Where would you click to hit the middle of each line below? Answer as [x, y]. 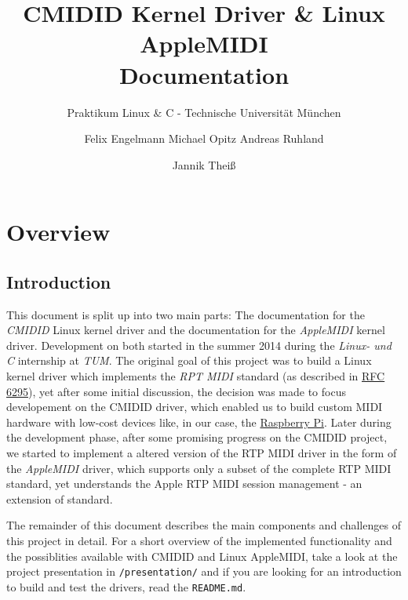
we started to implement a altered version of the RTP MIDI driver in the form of [202, 453]
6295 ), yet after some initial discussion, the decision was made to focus [176, 391]
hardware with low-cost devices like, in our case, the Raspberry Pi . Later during [199, 422]
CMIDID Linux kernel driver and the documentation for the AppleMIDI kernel [196, 330]
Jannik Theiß [204, 164]
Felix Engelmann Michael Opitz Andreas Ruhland [204, 138]
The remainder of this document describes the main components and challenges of [204, 525]
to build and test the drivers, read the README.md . [126, 586]
